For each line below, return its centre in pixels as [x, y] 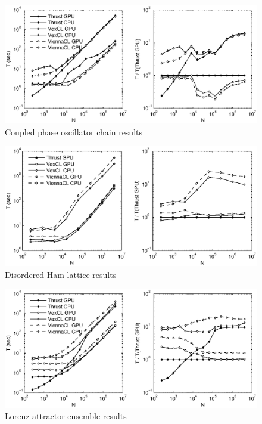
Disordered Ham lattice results [61, 274]
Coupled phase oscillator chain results [74, 131]
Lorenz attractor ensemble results [66, 416]
